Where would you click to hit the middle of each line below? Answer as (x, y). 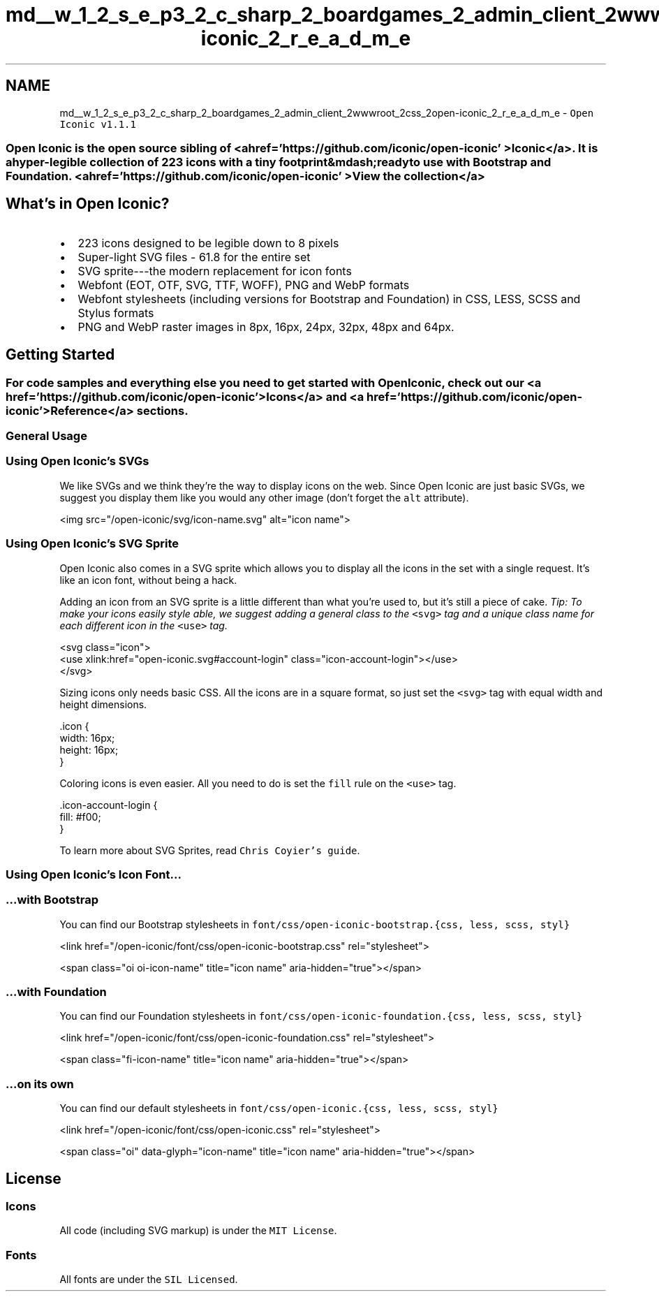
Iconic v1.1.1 (98, 124)
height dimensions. (103, 704)
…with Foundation (56, 992)
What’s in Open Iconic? (88, 204)
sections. (162, 410)
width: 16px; (87, 738)
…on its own (40, 1084)
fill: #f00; (80, 816)
